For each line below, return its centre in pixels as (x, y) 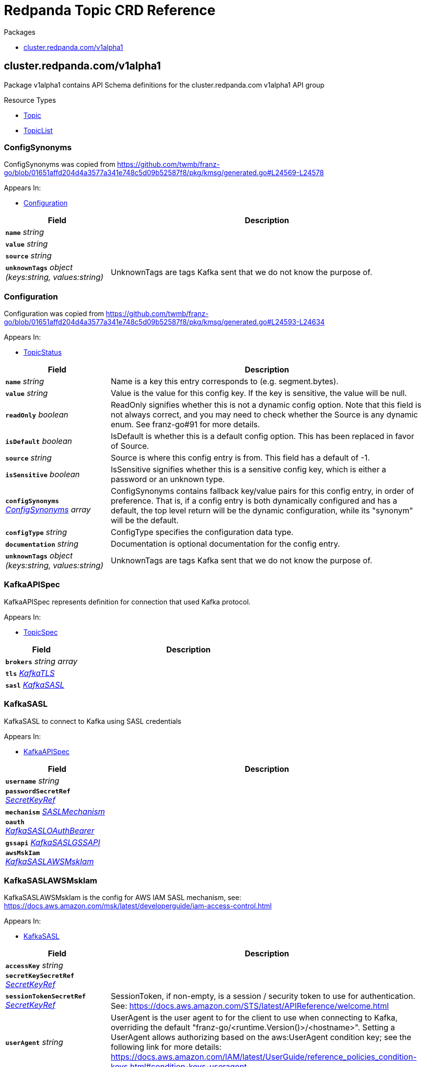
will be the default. (145, 521)
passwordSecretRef (38, 791)
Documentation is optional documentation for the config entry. (225, 544)
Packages (20, 32)
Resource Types (30, 100)
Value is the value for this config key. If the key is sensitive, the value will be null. (259, 393)
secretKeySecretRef (40, 976)
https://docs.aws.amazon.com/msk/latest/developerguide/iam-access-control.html (138, 906)
